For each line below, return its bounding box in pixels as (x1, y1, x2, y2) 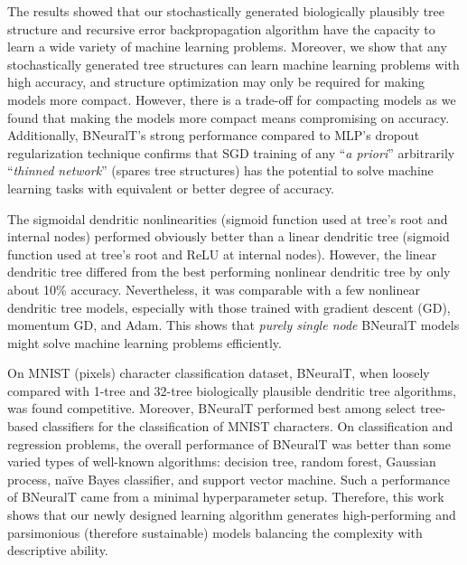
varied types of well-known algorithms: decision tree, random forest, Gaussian (7, 452, 436, 471)
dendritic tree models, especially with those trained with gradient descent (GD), (7, 297, 451, 316)
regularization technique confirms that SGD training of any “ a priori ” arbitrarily (7, 143, 455, 162)
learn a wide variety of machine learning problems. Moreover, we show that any (7, 37, 447, 56)
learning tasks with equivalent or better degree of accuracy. (7, 178, 335, 197)
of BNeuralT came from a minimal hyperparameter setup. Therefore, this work (7, 487, 444, 506)
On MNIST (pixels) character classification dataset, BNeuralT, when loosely (7, 363, 430, 382)
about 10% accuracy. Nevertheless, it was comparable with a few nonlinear (7, 279, 420, 298)
